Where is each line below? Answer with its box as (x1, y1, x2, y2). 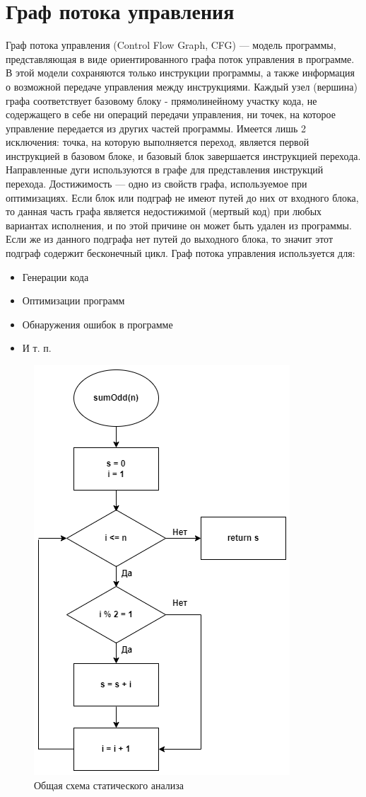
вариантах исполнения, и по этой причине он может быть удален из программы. (6, 217, 352, 232)
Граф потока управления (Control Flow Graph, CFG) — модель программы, (6, 38, 336, 52)
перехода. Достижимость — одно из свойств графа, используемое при (6, 176, 307, 191)
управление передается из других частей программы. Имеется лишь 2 (6, 120, 306, 135)
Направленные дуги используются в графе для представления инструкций (6, 162, 324, 177)
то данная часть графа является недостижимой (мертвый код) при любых (6, 204, 322, 219)
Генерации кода (22, 269, 89, 284)
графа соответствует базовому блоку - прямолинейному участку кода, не (6, 93, 317, 108)
